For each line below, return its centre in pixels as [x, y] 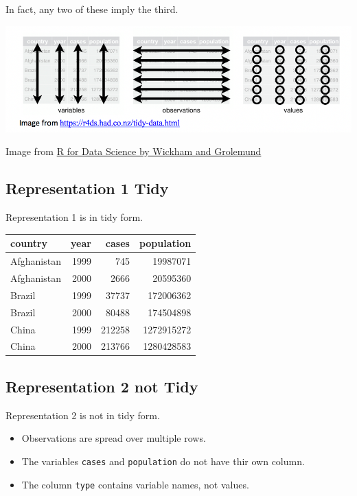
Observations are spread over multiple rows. [114, 438]
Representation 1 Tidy [87, 188]
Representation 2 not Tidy [102, 386]
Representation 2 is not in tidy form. [83, 415]
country [29, 243]
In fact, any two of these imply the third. [92, 9]
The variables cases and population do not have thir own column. [163, 461]
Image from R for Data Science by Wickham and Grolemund [134, 151]
